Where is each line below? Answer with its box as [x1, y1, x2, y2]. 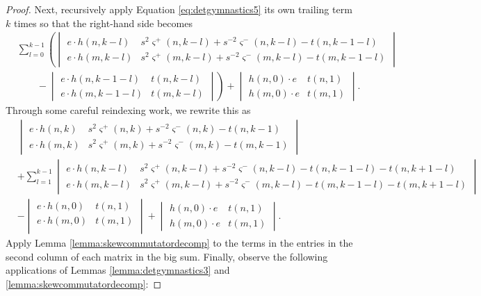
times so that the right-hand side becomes [13, 15, 193, 30]
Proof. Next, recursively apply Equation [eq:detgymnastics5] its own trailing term [6, 2, 352, 16]
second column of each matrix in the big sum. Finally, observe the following [6, 249, 328, 263]
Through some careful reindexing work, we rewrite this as [6, 103, 251, 117]
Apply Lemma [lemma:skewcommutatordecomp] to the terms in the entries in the [6, 236, 353, 249]
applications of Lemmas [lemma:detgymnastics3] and [6, 263, 230, 277]
